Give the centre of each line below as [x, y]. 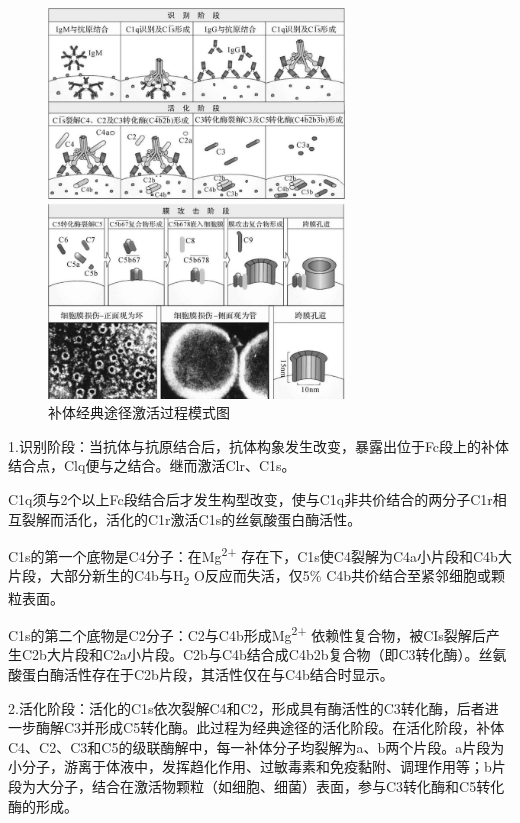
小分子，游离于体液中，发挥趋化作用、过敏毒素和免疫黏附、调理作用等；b [250, 766]
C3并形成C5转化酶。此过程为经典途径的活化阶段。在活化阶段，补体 [284, 727]
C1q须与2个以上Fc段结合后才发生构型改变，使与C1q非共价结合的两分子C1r [250, 499]
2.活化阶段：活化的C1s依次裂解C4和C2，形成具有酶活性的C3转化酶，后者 [246, 707]
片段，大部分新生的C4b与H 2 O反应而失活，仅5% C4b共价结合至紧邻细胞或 [250, 577]
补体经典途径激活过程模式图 [139, 412]
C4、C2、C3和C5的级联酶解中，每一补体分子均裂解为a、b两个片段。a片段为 [256, 746]
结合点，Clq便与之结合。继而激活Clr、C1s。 [152, 465]
